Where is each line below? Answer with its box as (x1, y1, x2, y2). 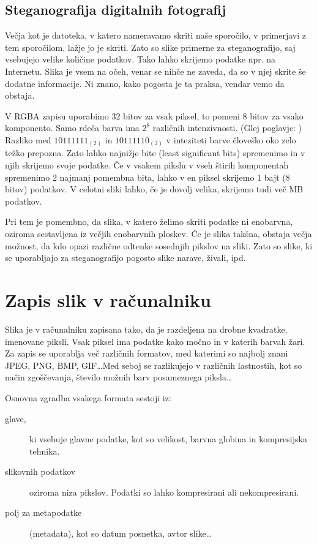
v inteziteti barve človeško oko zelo (166, 133, 296, 146)
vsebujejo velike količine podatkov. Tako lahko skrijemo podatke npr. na (5, 53, 276, 66)
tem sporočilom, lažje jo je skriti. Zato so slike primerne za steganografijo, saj (5, 40, 296, 53)
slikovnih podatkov (5, 465, 76, 478)
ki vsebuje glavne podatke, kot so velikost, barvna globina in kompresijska (29, 433, 307, 445)
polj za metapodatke (5, 506, 82, 519)
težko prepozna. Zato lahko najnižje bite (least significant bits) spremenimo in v (5, 146, 305, 159)
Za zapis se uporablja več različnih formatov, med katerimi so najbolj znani (5, 347, 288, 360)
